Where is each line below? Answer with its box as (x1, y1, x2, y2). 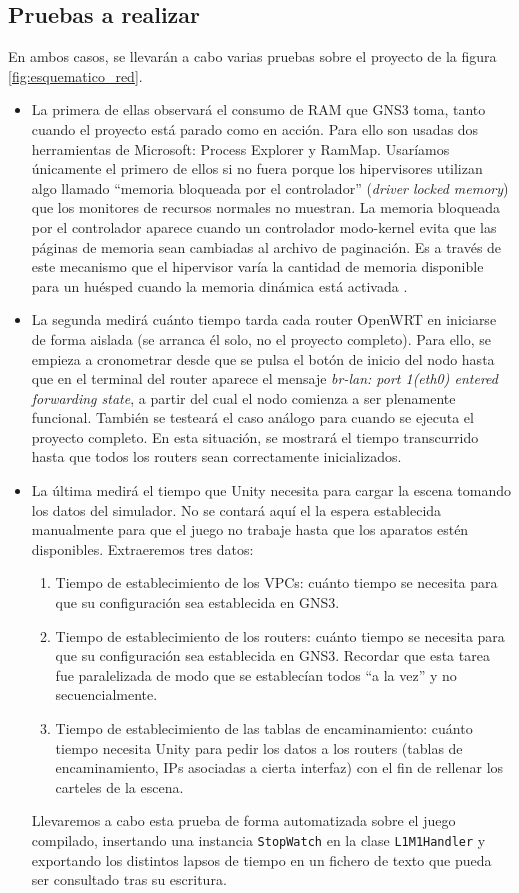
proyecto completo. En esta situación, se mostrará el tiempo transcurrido (31, 426, 479, 447)
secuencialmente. (55, 684, 158, 705)
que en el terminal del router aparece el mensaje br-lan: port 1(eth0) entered (31, 368, 498, 389)
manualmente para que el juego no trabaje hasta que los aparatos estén (31, 519, 469, 540)
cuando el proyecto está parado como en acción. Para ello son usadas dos (31, 118, 479, 139)
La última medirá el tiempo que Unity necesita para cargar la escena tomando (31, 480, 511, 501)
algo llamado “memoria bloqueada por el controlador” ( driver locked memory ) (31, 177, 509, 198)
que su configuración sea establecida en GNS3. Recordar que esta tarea (55, 645, 490, 666)
